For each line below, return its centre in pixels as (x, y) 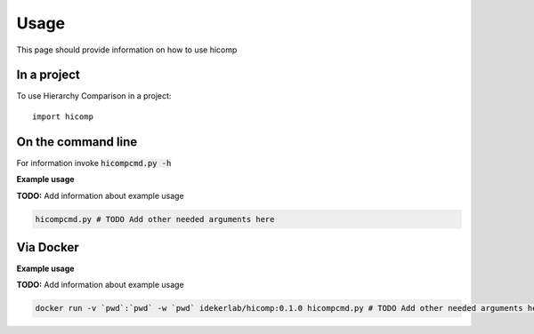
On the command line (77, 142)
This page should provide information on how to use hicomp (127, 50)
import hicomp (63, 116)
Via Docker (48, 247)
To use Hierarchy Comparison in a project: (94, 96)
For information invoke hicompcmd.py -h (94, 163)
